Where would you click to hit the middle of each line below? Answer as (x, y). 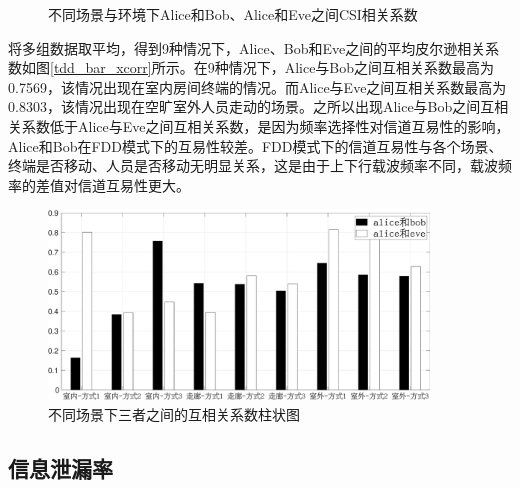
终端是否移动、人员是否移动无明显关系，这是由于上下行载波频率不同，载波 (253, 165)
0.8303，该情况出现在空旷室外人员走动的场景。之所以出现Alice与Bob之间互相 (258, 106)
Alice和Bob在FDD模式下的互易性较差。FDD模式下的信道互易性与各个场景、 (255, 145)
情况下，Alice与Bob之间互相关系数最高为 (361, 67)
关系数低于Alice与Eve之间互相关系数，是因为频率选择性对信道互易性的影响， (259, 125)
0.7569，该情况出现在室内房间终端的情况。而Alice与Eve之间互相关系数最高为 (257, 86)
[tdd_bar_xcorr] (101, 67)
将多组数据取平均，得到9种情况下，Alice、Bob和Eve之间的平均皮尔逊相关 (247, 47)
